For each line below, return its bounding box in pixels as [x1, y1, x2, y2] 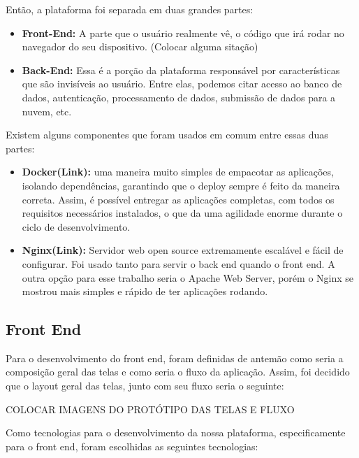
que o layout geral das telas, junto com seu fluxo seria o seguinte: [6, 378, 284, 393]
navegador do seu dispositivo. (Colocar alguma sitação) [22, 39, 258, 54]
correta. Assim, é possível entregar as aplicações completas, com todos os [22, 192, 335, 206]
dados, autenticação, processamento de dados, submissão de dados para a [22, 90, 336, 104]
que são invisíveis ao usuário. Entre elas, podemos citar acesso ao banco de [22, 76, 342, 91]
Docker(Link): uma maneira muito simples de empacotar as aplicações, [22, 164, 334, 179]
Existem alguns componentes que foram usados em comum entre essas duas [6, 127, 328, 142]
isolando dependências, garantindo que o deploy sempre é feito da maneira [22, 178, 340, 192]
